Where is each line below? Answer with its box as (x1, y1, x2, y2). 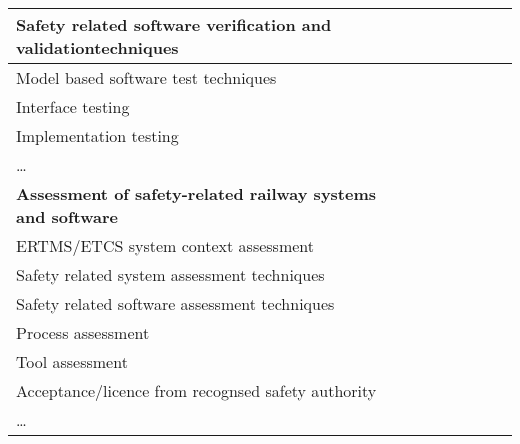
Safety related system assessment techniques (16, 263, 325, 286)
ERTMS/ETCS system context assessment (16, 234, 315, 257)
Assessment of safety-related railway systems (16, 182, 377, 205)
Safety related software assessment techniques (16, 292, 335, 315)
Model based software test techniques (16, 66, 277, 89)
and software (16, 205, 118, 228)
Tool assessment (16, 350, 128, 373)
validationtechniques (16, 36, 179, 59)
